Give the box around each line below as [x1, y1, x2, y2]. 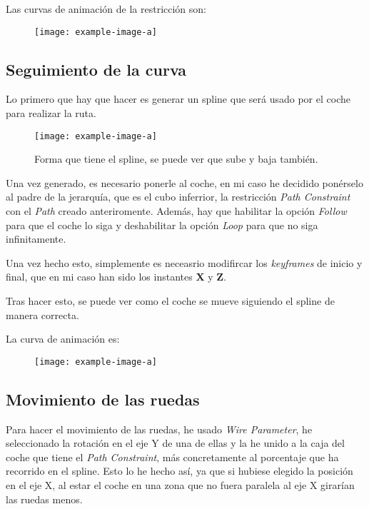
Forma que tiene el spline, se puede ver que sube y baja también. [34, 151, 318, 166]
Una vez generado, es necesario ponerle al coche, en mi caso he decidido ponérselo [6, 175, 363, 190]
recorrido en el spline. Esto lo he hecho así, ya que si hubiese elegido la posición [6, 463, 353, 478]
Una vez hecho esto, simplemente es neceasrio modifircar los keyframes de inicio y [6, 255, 363, 270]
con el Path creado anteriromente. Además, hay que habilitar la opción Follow [6, 203, 347, 218]
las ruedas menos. [6, 491, 83, 506]
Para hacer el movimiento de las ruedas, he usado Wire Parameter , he [6, 421, 313, 436]
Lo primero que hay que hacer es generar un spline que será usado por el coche [6, 91, 350, 106]
